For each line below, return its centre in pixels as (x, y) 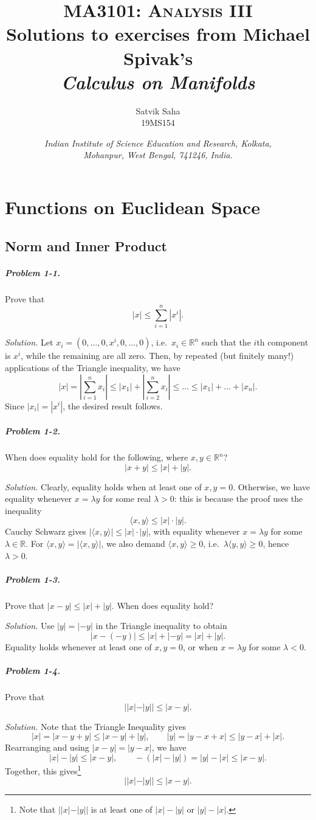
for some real (127, 499)
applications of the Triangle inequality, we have (93, 367)
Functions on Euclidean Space (132, 207)
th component (283, 342)
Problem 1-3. (33, 579)
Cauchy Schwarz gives (46, 531)
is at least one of (122, 809)
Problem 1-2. (33, 431)
